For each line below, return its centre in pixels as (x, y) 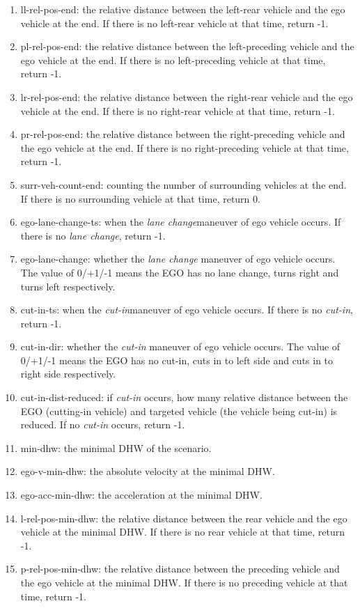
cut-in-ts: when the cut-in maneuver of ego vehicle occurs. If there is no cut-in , (187, 310)
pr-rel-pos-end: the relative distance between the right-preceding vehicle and (183, 134)
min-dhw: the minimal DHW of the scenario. (116, 447)
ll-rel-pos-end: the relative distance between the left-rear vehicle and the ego (183, 9)
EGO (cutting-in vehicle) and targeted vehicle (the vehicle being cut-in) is (179, 411)
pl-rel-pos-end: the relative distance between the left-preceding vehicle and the (187, 46)
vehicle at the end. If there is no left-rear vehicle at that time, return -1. (174, 23)
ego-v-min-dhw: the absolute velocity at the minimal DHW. (148, 471)
